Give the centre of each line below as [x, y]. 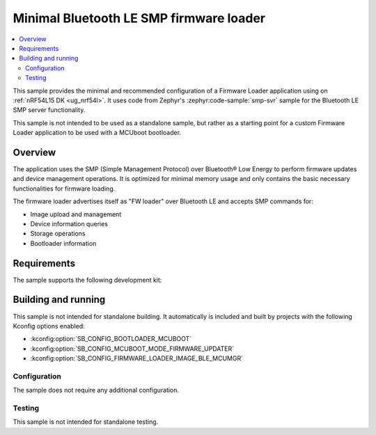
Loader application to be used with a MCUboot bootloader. [97, 133]
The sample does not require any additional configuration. [96, 390]
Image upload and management [76, 214]
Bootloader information [63, 243]
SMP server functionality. [49, 110]
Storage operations [58, 234]
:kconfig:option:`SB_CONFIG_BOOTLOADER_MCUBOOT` [111, 339]
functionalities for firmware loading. [64, 189]
